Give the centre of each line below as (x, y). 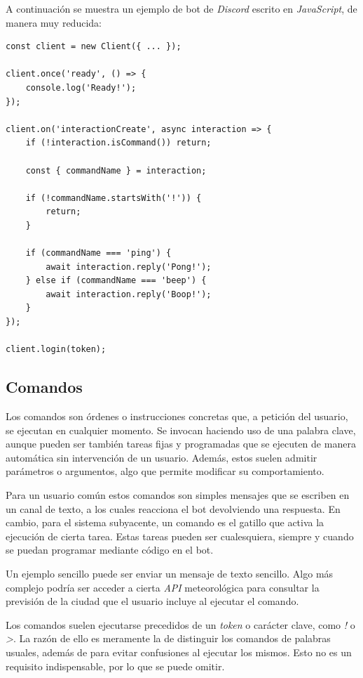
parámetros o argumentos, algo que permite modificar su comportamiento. (165, 471)
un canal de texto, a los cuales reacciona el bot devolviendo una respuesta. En (173, 508)
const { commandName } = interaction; (116, 170)
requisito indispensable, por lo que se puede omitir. (115, 666)
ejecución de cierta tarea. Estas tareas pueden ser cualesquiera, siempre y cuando (180, 536)
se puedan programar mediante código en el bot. (110, 550)
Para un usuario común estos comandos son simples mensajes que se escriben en (178, 495)
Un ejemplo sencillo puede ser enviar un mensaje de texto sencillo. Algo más (170, 573)
